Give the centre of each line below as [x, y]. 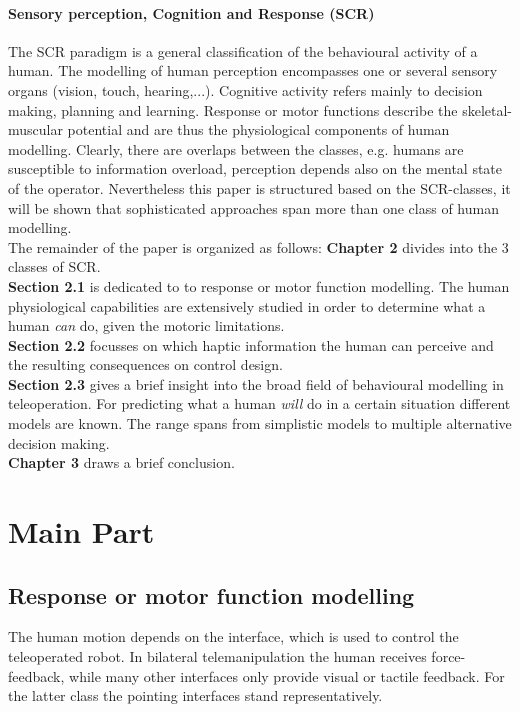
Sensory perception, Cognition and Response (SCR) [191, 12]
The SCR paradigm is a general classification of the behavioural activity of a [243, 50]
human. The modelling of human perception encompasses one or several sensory [253, 70]
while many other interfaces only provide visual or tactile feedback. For [287, 675]
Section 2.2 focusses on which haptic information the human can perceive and [251, 344]
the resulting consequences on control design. [145, 364]
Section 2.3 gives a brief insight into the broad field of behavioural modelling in [256, 383]
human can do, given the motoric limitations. [146, 325]
